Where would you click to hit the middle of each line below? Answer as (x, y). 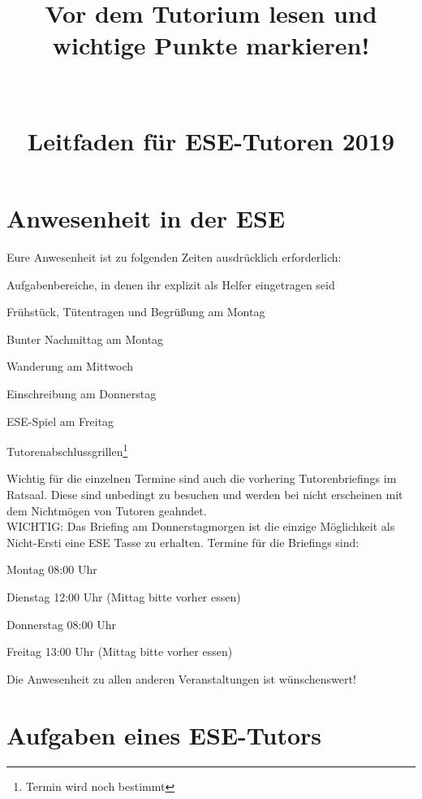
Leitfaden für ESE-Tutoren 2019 (211, 140)
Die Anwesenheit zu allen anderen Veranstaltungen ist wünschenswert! (181, 678)
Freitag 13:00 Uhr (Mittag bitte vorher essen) (120, 651)
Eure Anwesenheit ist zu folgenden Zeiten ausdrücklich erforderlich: (174, 257)
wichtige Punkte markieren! (211, 45)
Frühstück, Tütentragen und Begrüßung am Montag (136, 312)
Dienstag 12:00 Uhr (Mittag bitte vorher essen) (124, 597)
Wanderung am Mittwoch (70, 366)
